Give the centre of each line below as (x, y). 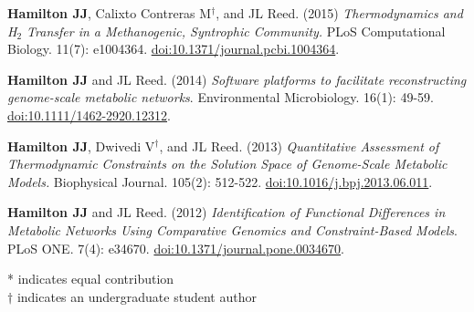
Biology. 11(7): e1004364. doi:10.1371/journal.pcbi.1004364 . (174, 49)
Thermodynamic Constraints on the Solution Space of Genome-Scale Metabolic (227, 164)
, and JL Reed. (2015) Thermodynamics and (339, 13)
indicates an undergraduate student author (137, 296)
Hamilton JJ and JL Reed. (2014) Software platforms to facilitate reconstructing (237, 79)
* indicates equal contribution (91, 279)
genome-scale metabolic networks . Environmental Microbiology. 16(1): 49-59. (221, 97)
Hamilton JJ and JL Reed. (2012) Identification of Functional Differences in (226, 212)
